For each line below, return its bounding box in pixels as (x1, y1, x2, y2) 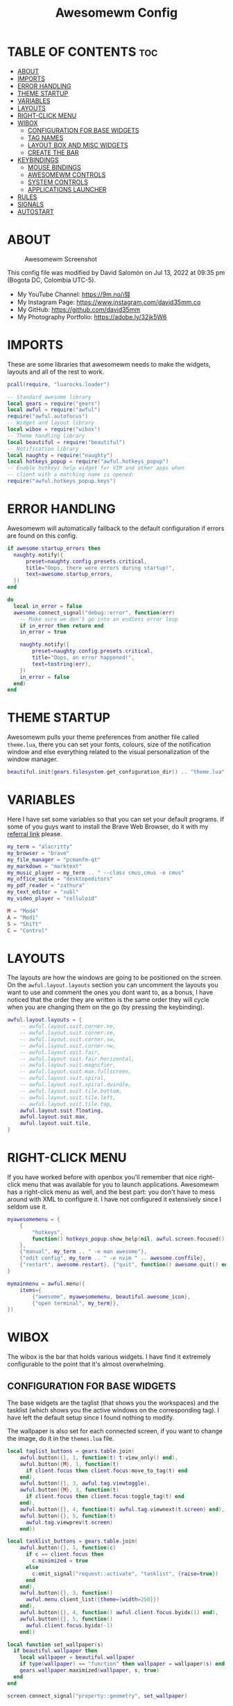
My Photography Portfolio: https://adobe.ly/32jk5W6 (17, 312, 167, 321)
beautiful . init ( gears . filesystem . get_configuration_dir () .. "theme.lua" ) (7, 769, 228, 776)
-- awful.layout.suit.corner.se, (19, 1030, 116, 1037)
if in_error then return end (19, 622, 104, 629)
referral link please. (7, 830, 62, 838)
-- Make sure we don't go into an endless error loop (19, 616, 178, 623)
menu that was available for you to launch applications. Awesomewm (21, 1181, 220, 1188)
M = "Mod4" (7, 907, 39, 914)
